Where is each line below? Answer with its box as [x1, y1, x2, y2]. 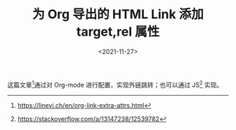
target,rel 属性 [76, 24, 160, 40]
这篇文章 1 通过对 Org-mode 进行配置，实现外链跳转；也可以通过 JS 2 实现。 [7, 79, 223, 89]
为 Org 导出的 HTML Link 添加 [32, 6, 204, 22]
